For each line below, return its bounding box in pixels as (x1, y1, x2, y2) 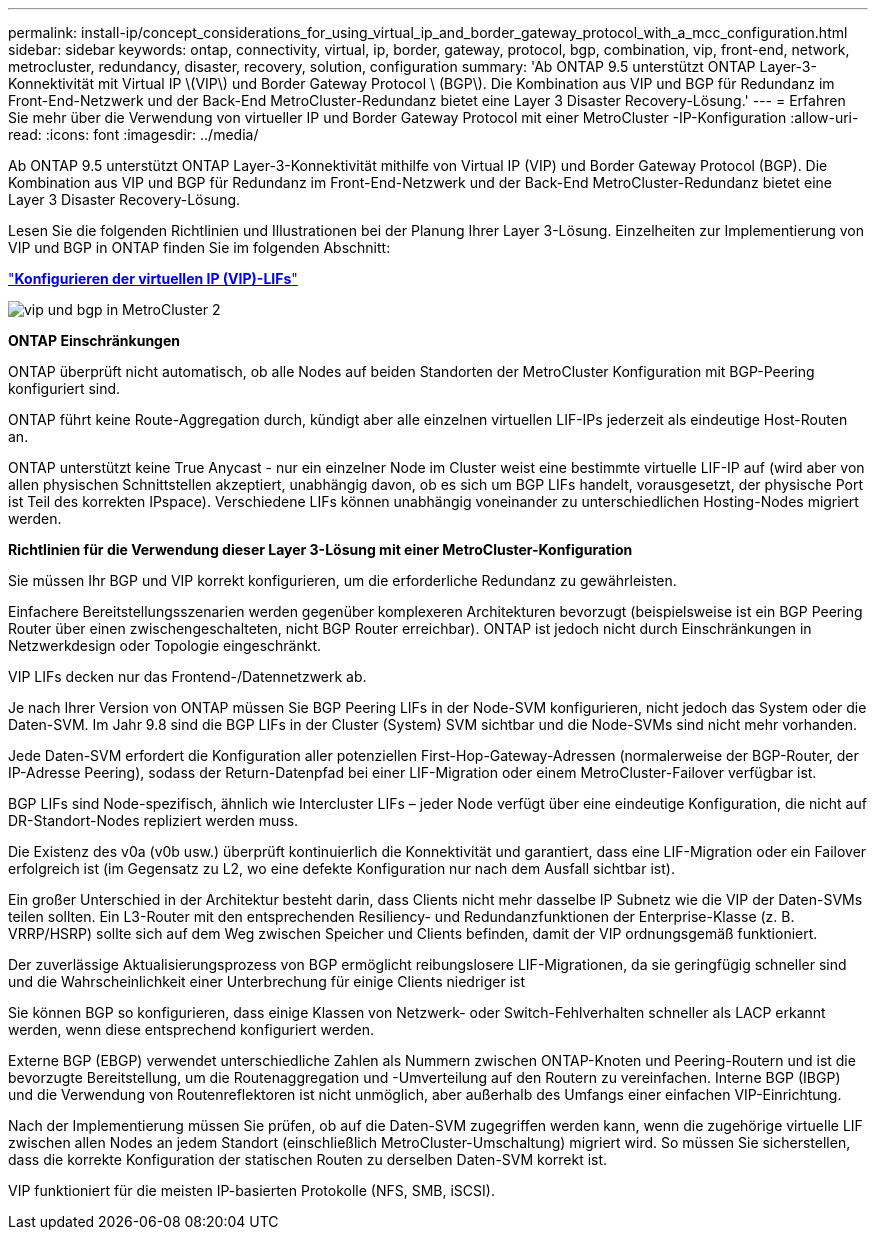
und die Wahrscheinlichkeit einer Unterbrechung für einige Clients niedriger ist (8, 973, 525, 990)
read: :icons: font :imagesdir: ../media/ (8, 126, 259, 143)
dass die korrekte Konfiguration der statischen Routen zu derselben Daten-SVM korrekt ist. (8, 1151, 608, 1168)
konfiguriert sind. (8, 380, 121, 397)
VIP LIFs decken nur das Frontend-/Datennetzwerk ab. (8, 668, 367, 685)
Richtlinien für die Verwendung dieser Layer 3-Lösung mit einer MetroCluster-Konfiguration (8, 541, 633, 558)
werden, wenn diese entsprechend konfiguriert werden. (8, 1021, 374, 1038)
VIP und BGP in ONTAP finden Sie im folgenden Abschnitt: (8, 239, 391, 256)
